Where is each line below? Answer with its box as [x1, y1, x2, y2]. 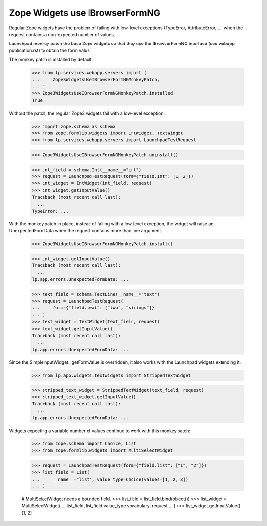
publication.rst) [9, 47, 41, 53]
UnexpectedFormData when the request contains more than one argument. [9, 228, 163, 234]
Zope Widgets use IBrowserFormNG [9, 7, 161, 18]
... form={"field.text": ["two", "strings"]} [32, 305, 155, 311]
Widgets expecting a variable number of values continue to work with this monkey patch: [9, 428, 190, 434]
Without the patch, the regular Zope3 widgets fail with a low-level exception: [9, 110, 165, 116]
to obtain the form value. [41, 47, 91, 53]
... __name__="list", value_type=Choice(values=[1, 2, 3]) [32, 476, 189, 482]
